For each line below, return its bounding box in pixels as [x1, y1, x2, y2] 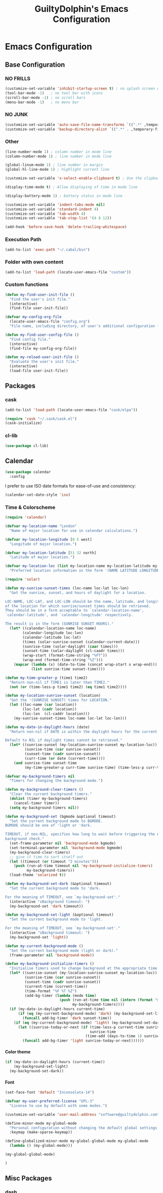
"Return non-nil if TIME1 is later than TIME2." [9, 680, 110, 685]
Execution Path [5, 236, 42, 243]
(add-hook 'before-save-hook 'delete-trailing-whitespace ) [5, 225, 127, 230]
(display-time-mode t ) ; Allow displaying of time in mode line [5, 185, 138, 190]
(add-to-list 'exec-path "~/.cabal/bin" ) [5, 247, 90, 252]
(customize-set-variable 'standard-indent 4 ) [5, 207, 98, 212]
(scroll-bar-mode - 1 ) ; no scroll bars [5, 95, 86, 100]
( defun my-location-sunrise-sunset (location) [5, 693, 101, 698]
